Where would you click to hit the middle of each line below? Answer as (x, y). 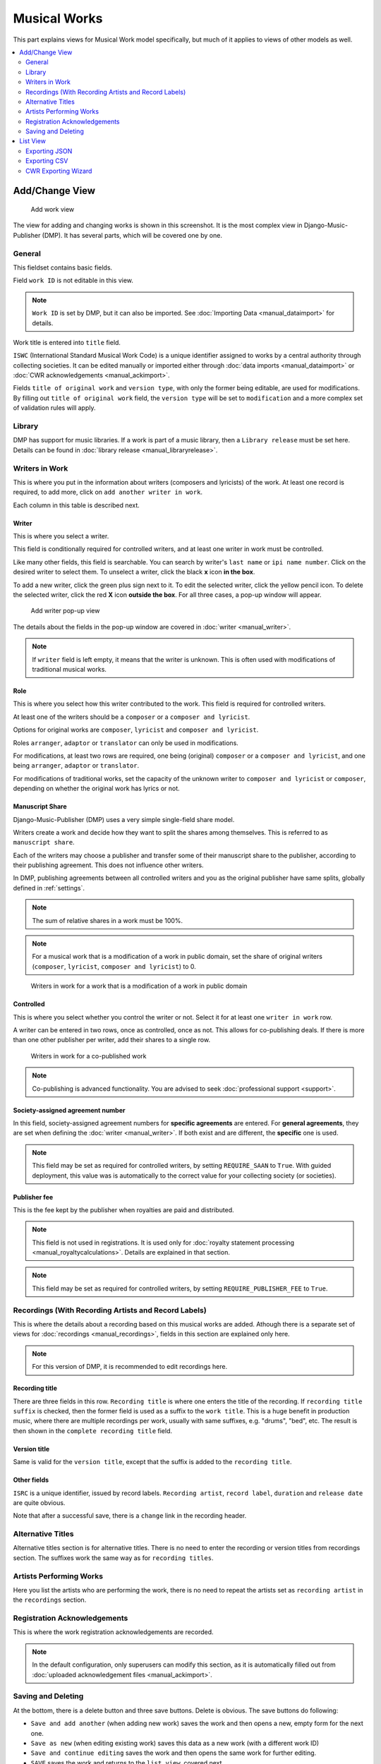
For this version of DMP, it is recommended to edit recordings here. (130, 1367)
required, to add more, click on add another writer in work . (108, 492)
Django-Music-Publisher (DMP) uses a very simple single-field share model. (124, 819)
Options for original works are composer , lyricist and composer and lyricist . (136, 730)
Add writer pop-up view (65, 611)
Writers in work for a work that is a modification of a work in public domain (139, 986)
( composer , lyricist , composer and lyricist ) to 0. (114, 966)
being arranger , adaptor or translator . (76, 766)
